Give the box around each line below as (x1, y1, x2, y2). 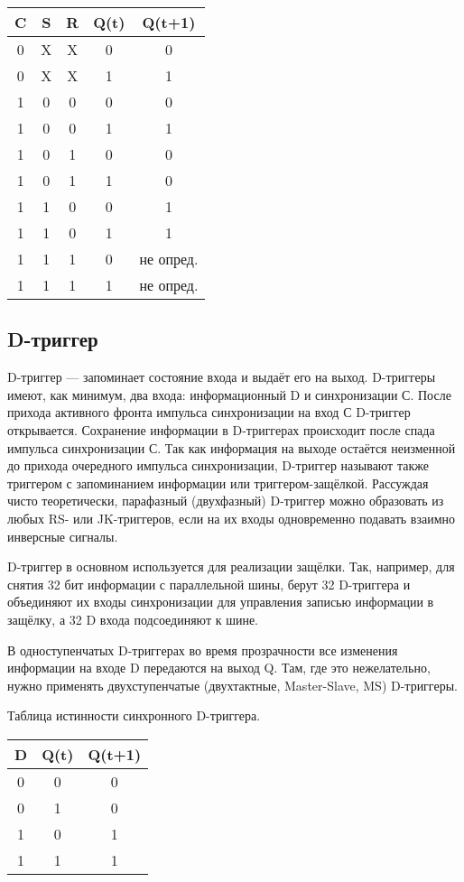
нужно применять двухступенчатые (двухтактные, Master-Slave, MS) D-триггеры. (7, 675, 458, 694)
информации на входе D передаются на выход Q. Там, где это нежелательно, (7, 658, 431, 677)
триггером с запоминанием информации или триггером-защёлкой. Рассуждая (7, 473, 429, 492)
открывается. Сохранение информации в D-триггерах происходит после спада (7, 420, 435, 439)
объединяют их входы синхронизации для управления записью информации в (7, 592, 434, 611)
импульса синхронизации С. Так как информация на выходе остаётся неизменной (7, 438, 456, 457)
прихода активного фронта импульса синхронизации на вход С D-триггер (7, 403, 411, 422)
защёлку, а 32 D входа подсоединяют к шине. (7, 609, 259, 628)
